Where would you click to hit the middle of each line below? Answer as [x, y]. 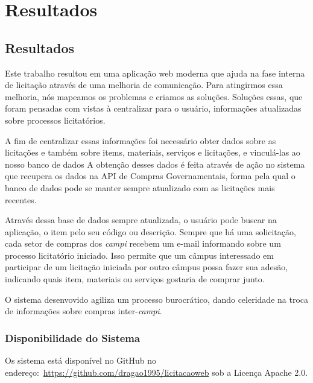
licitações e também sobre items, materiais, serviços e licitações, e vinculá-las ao [153, 152]
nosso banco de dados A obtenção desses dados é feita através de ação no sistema [155, 164]
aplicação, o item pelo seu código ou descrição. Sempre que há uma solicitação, [150, 231]
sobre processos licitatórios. [55, 120]
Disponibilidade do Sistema [73, 337]
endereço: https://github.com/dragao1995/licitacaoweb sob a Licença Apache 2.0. [156, 372]
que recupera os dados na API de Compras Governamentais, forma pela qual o [150, 176]
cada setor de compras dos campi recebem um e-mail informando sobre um [143, 243]
